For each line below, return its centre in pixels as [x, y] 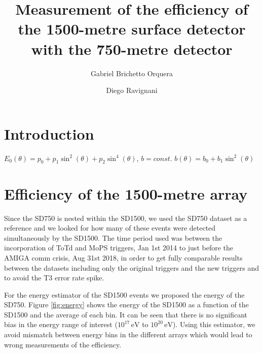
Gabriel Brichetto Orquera [132, 73]
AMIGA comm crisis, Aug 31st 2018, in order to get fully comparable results [123, 257]
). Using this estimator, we [214, 324]
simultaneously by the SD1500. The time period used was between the [113, 237]
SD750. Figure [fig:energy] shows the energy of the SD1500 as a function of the [126, 304]
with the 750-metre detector [132, 49]
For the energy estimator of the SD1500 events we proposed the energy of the [124, 294]
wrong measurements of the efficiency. [63, 344]
